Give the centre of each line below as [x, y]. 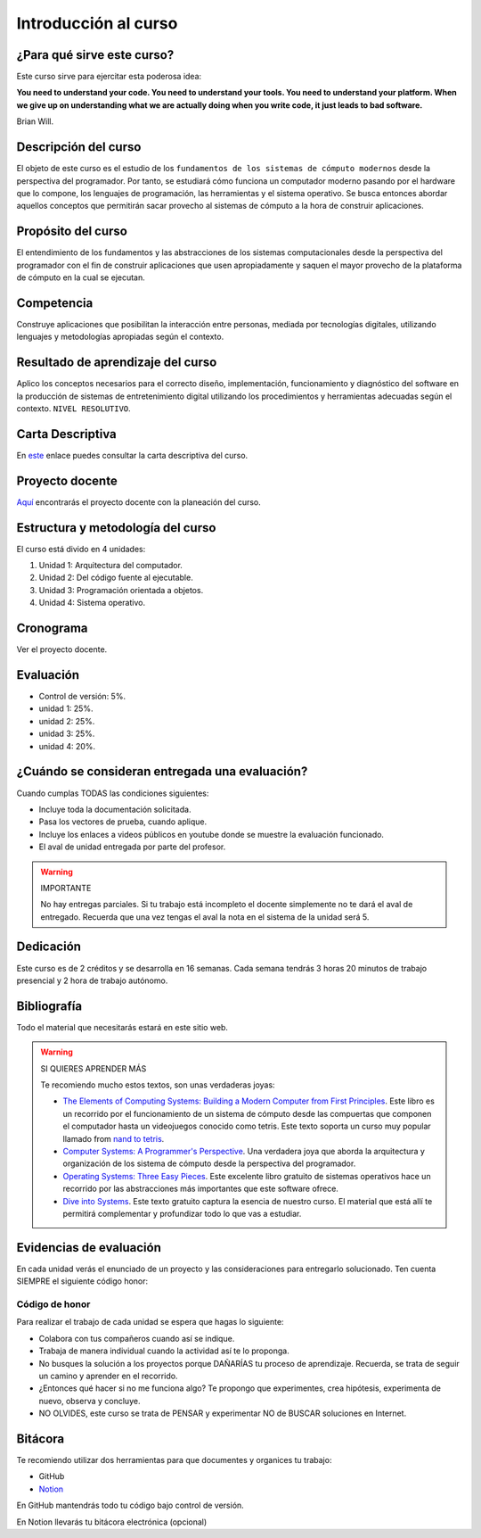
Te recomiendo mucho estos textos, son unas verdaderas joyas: [158, 1085]
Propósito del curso [72, 232]
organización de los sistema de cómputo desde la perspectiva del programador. [209, 1163]
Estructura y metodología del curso [116, 528]
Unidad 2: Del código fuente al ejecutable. [116, 578]
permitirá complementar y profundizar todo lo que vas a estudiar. [182, 1213]
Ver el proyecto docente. [62, 649]
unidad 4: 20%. [67, 746]
